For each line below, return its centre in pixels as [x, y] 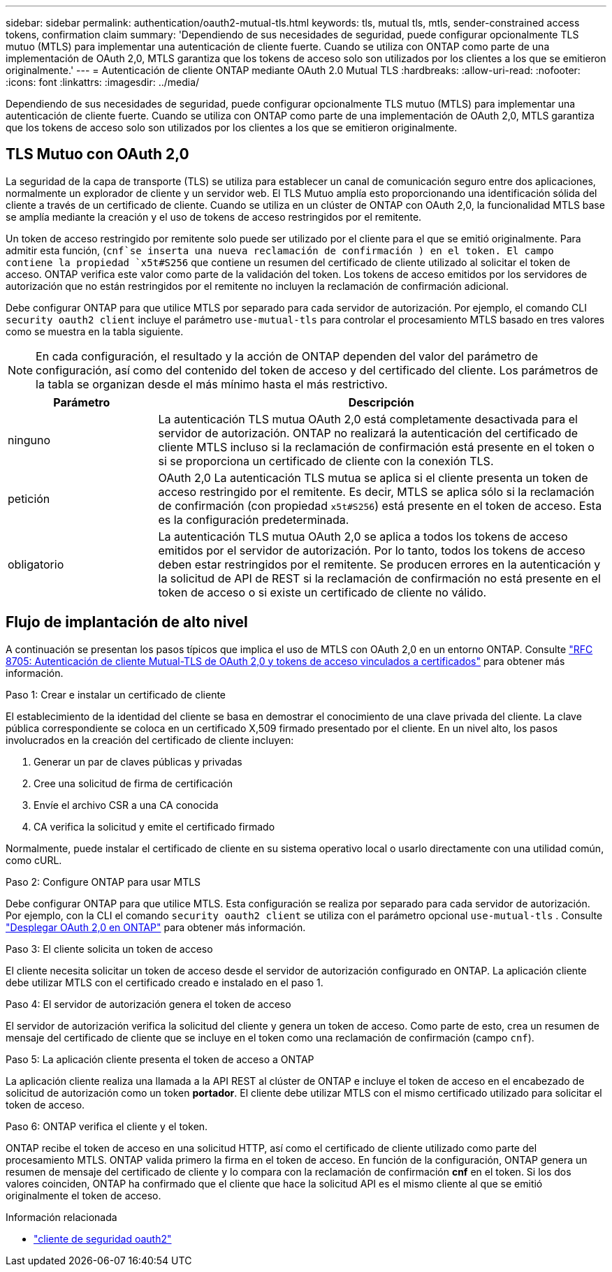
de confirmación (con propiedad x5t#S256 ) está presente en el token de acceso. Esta [380, 505]
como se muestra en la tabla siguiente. [95, 331]
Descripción [381, 402]
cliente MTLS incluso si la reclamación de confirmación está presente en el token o [376, 447]
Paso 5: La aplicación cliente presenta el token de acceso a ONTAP [160, 1059]
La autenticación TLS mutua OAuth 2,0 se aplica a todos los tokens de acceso [363, 536]
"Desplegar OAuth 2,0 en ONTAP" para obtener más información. [156, 927]
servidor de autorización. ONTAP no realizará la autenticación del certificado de [368, 433]
